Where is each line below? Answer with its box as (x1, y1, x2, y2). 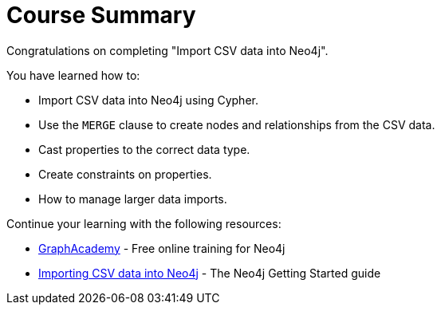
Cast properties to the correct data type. (38, 142, 250, 156)
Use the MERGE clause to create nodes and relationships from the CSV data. (38, 117, 435, 132)
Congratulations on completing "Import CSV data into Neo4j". (6, 43, 329, 57)
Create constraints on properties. (38, 167, 212, 181)
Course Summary (6, 2, 196, 29)
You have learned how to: (6, 68, 140, 82)
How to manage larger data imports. (38, 191, 227, 206)
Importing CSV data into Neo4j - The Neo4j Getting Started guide (38, 266, 381, 280)
